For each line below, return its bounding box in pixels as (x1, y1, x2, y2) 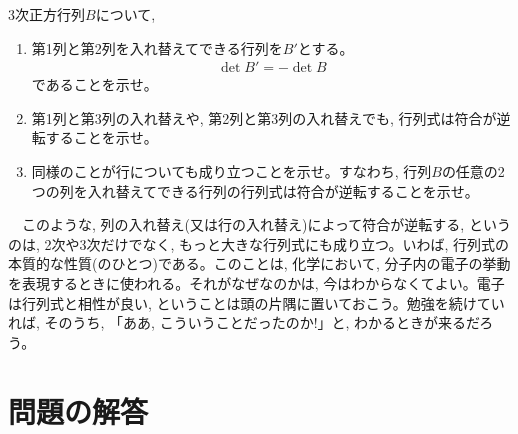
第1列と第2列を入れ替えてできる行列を (31, 37, 283, 58)
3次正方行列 (8, 4, 85, 24)
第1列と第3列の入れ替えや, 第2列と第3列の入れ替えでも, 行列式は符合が (31, 107, 497, 128)
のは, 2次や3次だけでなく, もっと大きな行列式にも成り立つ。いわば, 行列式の (8, 233, 510, 254)
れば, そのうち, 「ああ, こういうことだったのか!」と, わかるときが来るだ (8, 312, 480, 333)
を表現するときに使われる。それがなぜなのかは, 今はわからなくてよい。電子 (8, 272, 505, 293)
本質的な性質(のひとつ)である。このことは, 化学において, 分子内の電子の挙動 (8, 253, 511, 274)
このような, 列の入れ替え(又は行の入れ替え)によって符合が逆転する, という (21, 214, 511, 235)
